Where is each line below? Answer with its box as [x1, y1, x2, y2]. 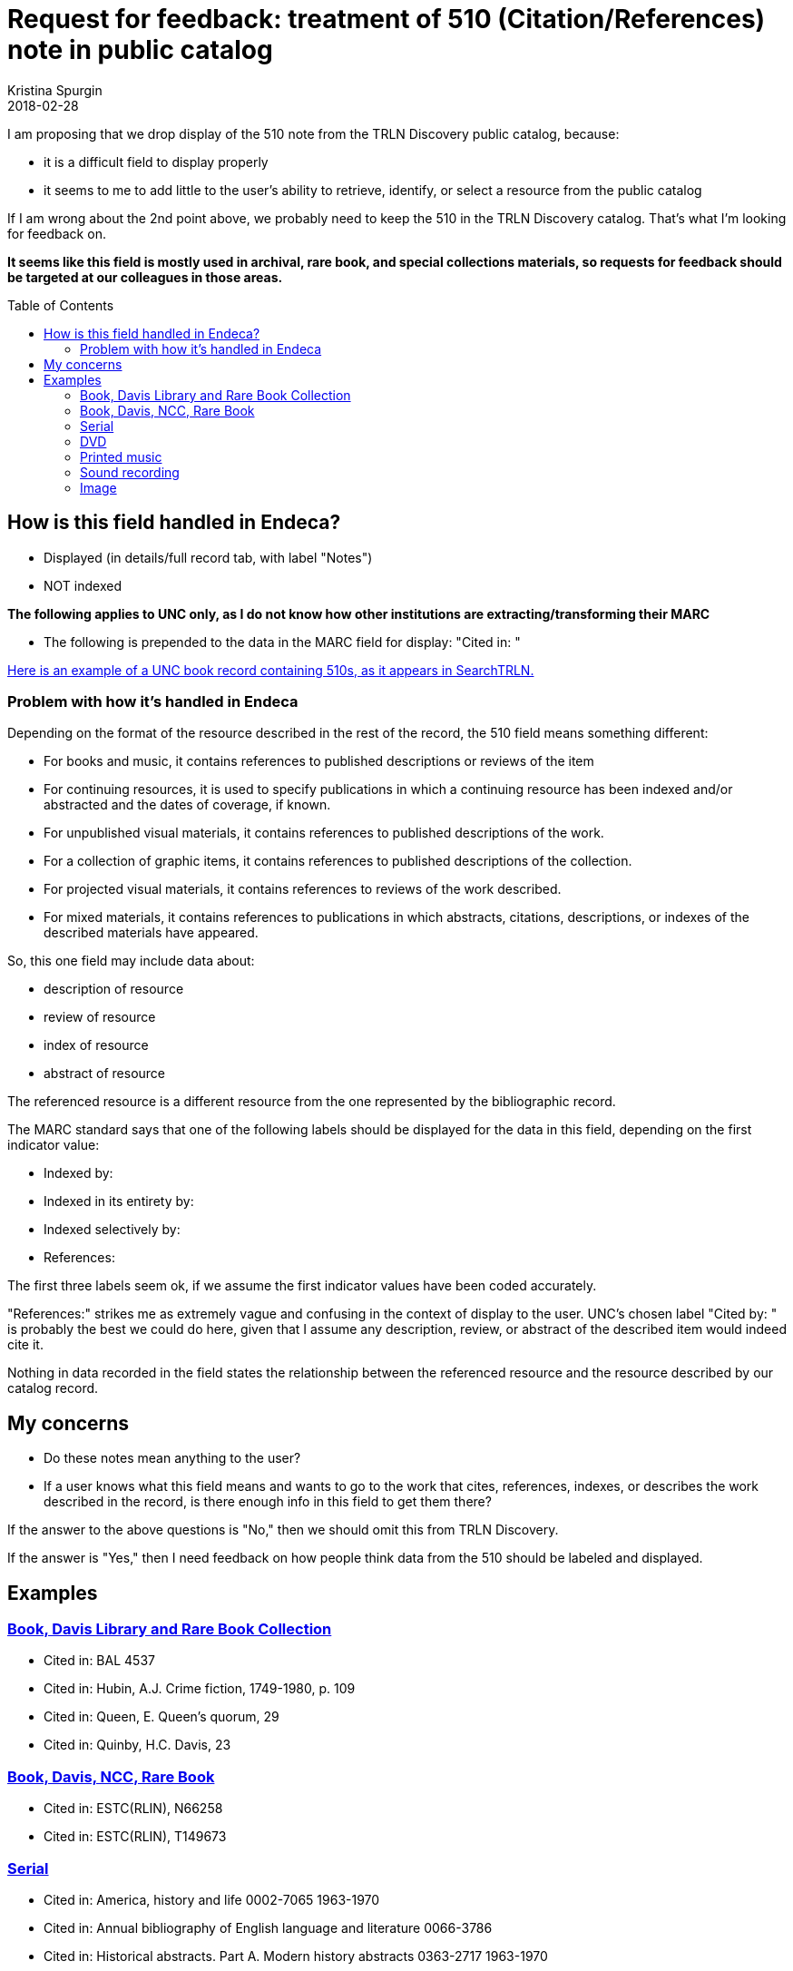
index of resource [44, 1037, 149, 1054]
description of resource [44, 981, 184, 997]
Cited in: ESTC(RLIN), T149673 [44, 1829, 227, 1845]
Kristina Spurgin [7, 82, 103, 98]
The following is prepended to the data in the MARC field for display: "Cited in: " [44, 633, 521, 650]
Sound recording [80, 464, 180, 480]
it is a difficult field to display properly [44, 153, 269, 170]
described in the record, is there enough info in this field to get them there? [44, 1494, 492, 1510]
